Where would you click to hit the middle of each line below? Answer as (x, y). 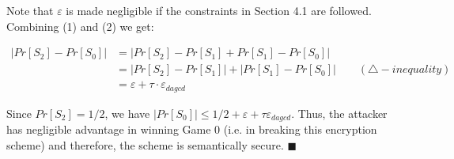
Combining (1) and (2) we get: (80, 26)
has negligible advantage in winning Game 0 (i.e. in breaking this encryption (192, 129)
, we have (127, 113)
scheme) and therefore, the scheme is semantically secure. (145, 144)
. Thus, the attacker (339, 113)
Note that (30, 10)
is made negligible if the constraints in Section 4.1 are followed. (219, 10)
